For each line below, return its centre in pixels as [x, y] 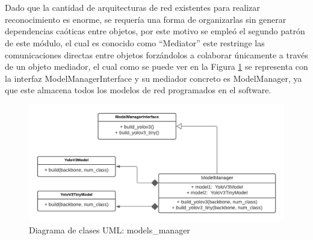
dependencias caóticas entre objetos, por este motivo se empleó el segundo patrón [155, 31]
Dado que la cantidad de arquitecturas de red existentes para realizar [132, 8]
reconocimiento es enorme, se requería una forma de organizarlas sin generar [146, 19]
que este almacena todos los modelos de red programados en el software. [138, 90]
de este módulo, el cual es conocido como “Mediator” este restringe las [135, 42]
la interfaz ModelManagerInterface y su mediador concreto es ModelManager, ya [153, 78]
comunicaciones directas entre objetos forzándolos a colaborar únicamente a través [156, 54]
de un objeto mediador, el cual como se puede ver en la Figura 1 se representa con [156, 66]
